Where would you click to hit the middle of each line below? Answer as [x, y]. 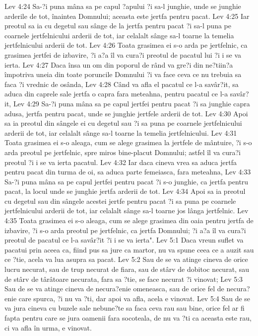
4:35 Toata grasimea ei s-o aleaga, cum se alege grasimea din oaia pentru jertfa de [129, 220]
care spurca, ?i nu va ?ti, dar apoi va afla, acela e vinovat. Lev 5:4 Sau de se [134, 298]
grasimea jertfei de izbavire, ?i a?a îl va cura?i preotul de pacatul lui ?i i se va [123, 54]
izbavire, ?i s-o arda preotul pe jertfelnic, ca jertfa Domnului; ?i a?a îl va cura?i [125, 230]
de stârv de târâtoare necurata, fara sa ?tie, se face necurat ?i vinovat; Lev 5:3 [124, 279]
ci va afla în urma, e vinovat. [48, 327]
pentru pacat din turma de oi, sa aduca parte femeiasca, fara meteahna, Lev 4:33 [128, 172]
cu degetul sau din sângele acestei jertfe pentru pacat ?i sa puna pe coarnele [120, 201]
